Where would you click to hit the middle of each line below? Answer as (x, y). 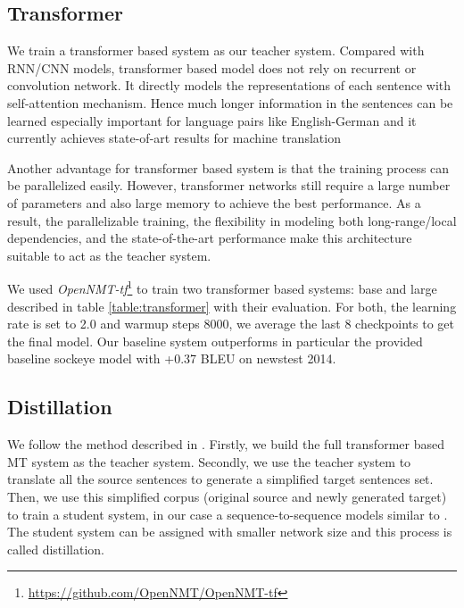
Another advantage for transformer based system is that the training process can (228, 167)
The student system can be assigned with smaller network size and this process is (230, 532)
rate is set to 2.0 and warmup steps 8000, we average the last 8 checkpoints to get (231, 324)
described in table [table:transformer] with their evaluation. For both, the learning (232, 306)
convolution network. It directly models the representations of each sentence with (229, 85)
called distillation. (56, 549)
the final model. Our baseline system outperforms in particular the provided (215, 341)
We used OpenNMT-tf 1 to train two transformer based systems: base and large (222, 287)
